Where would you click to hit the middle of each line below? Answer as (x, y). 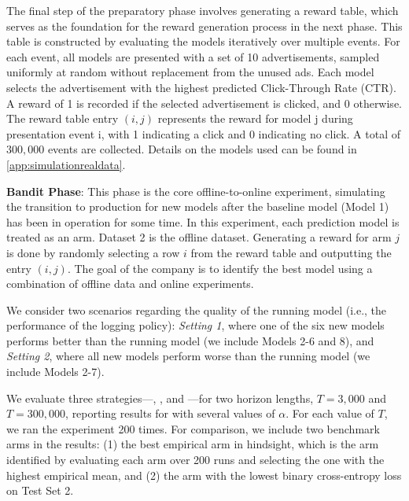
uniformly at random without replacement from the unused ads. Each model (190, 72)
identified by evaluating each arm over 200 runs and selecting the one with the (195, 460)
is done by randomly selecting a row (93, 252)
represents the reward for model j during (255, 118)
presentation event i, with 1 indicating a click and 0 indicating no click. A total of (204, 133)
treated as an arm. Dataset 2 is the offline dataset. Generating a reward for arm (199, 237)
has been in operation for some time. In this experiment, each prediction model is (203, 221)
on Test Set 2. (40, 490)
